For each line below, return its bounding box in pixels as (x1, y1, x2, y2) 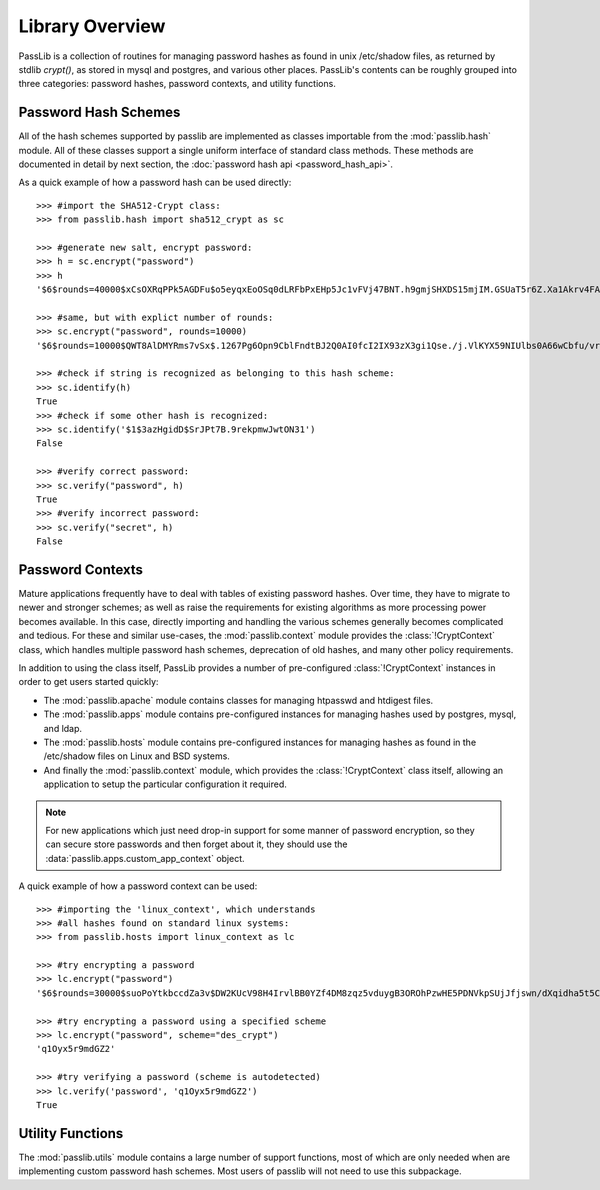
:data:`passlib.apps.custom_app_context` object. (45, 852, 245, 864)
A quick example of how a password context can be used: (18, 880, 258, 892)
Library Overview (18, 15, 166, 37)
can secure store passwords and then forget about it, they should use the (45, 838, 348, 850)
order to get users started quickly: (18, 676, 159, 688)
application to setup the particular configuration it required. (43, 778, 287, 790)
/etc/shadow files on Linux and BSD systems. (43, 750, 230, 762)
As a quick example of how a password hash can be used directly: (18, 176, 292, 189)
